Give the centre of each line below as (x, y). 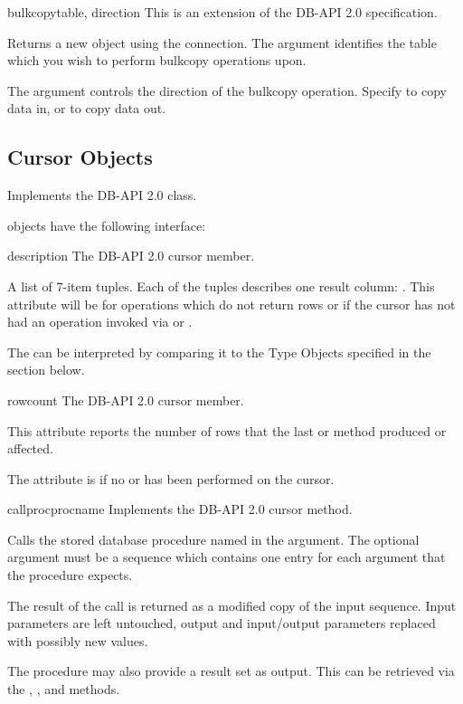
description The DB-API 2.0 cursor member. (131, 256)
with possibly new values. (78, 640)
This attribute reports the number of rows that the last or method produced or (227, 430)
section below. (46, 370)
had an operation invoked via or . (100, 322)
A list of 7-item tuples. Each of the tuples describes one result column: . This (221, 285)
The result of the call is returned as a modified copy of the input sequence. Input (232, 605)
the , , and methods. (64, 689)
